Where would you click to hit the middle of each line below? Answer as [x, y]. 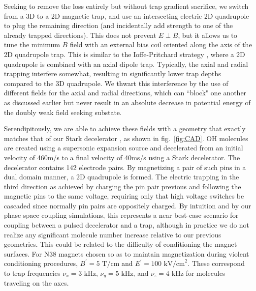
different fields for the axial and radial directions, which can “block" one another [125, 93]
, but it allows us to [208, 35]
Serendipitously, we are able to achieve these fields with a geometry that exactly [125, 129]
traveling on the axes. [36, 283]
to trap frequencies [32, 273]
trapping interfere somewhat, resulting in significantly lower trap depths [112, 73]
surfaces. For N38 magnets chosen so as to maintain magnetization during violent [127, 253]
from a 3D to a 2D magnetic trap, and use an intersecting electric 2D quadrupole [127, 15]
